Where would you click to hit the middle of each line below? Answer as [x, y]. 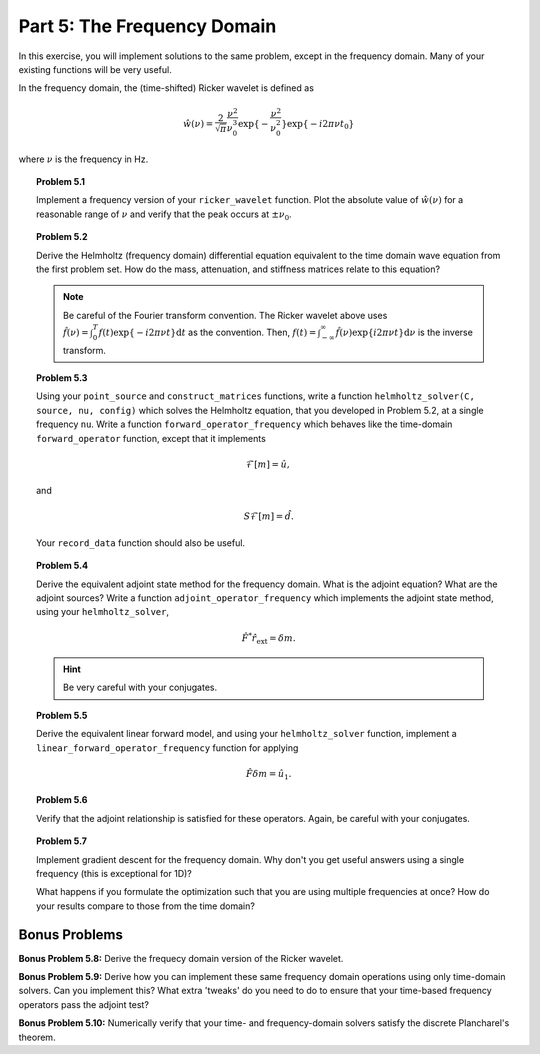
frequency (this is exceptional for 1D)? [114, 873]
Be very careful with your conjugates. [140, 687]
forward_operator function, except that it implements [151, 438]
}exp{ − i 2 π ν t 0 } [318, 124]
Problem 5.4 [62, 566]
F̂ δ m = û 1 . [268, 775]
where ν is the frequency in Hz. [83, 159]
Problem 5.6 [62, 800]
